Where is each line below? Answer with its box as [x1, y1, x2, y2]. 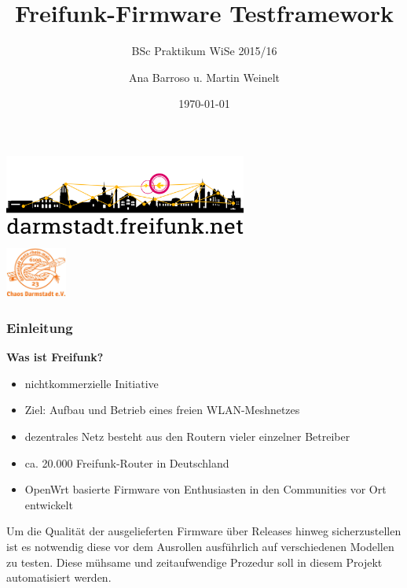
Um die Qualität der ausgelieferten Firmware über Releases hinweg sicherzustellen [6, 523, 401, 539]
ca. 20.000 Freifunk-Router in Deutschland [24, 454, 229, 471]
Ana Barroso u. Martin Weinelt [128, 68, 280, 85]
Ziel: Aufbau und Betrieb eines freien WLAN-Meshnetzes [24, 401, 300, 418]
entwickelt [24, 496, 73, 512]
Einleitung [6, 318, 73, 337]
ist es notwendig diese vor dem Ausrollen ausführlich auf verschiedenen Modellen [6, 538, 394, 555]
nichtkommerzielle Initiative [24, 375, 159, 391]
